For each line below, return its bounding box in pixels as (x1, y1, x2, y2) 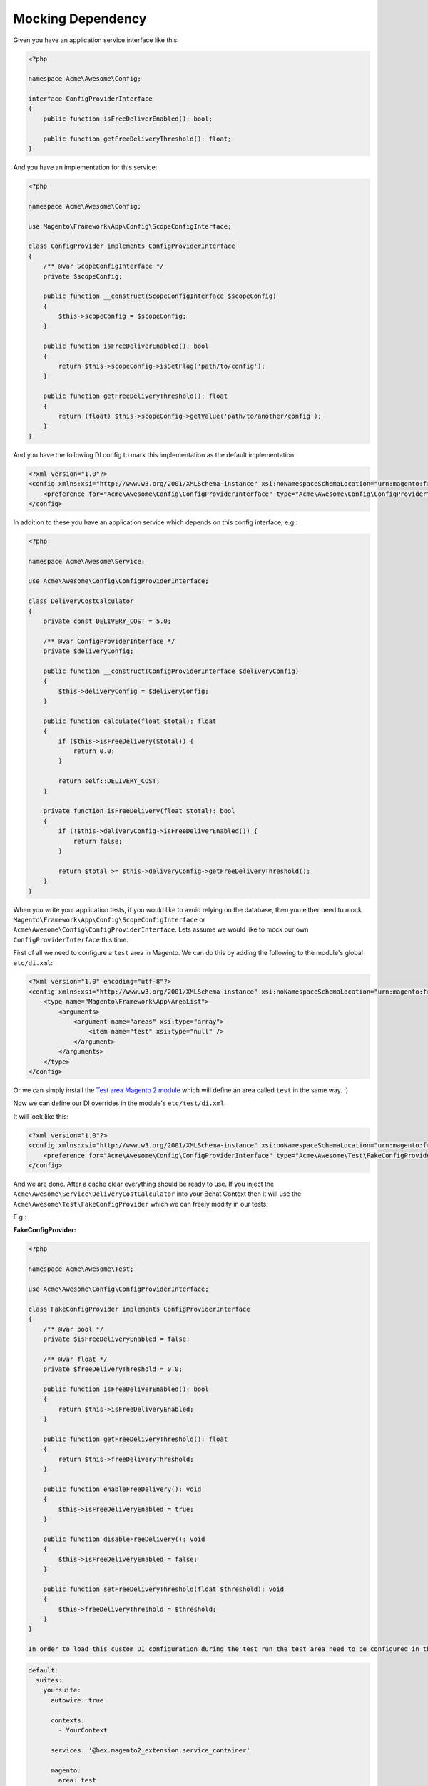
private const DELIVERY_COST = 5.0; (43, 617, 171, 625)
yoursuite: (43, 1686, 81, 1695)
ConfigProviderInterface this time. (13, 935, 128, 944)
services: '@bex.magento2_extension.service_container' (51, 1746, 250, 1754)
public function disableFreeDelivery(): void (43, 1535, 205, 1543)
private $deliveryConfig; (43, 647, 134, 655)
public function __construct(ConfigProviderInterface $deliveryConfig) (43, 667, 300, 675)
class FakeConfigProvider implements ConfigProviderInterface (28, 1304, 250, 1313)
